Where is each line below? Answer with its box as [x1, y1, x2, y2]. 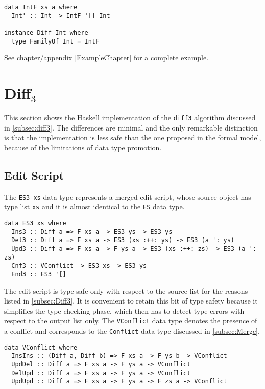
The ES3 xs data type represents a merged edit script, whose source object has [4, 191, 251, 202]
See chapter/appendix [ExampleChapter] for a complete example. [4, 52, 209, 63]
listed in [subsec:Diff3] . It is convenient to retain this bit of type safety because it [4, 295, 258, 306]
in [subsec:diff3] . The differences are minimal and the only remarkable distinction [4, 122, 258, 133]
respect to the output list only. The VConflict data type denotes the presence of [4, 315, 257, 326]
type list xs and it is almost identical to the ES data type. [4, 201, 185, 212]
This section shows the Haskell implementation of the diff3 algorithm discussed [4, 112, 256, 122]
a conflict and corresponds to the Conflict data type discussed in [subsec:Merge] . [4, 325, 260, 336]
